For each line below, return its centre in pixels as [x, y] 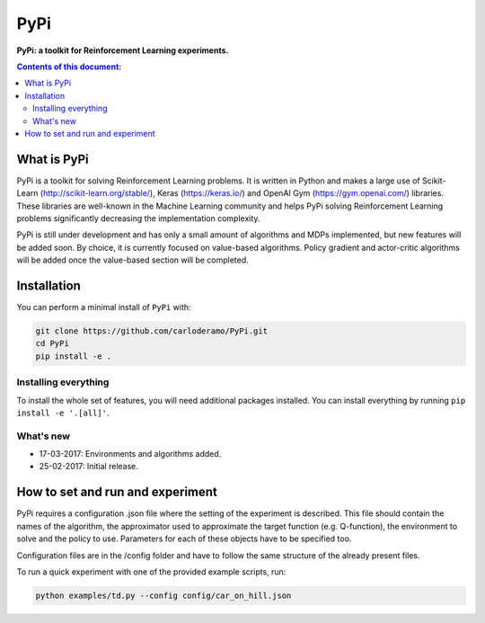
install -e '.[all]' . [63, 413]
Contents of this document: [69, 67]
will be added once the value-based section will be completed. [132, 260]
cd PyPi [52, 343]
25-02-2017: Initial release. [89, 467]
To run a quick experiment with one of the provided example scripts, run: [151, 572]
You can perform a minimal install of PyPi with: [104, 307]
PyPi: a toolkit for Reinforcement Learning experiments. [123, 50]
